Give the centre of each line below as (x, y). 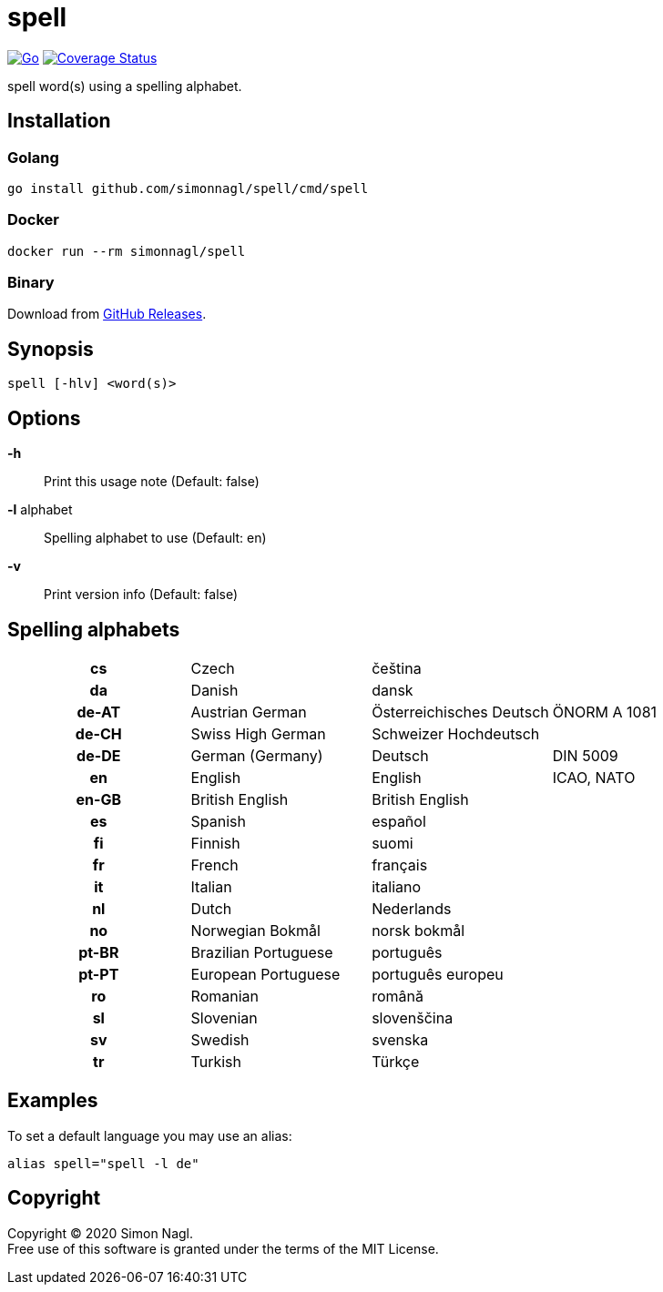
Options (44, 418)
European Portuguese (265, 974)
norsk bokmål (418, 931)
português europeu (438, 974)
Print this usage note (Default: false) (152, 482)
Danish (214, 690)
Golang (33, 157)
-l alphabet (40, 510)
